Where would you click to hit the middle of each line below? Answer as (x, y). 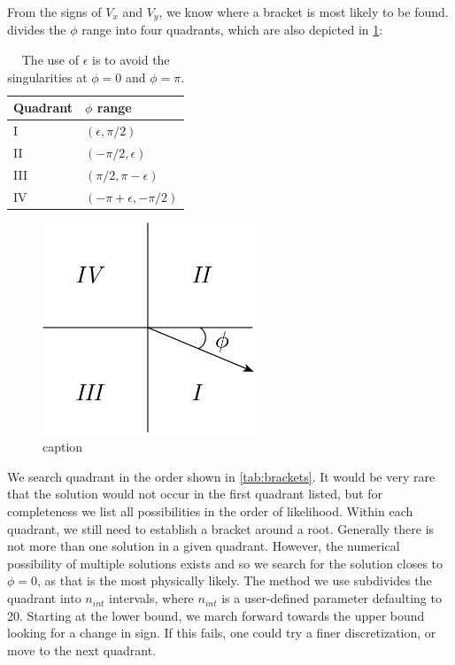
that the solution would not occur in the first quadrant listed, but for (195, 494)
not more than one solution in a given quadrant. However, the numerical (204, 546)
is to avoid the (131, 60)
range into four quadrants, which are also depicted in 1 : (232, 30)
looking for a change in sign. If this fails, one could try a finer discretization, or (222, 633)
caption (63, 447)
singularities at (47, 77)
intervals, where (151, 598)
